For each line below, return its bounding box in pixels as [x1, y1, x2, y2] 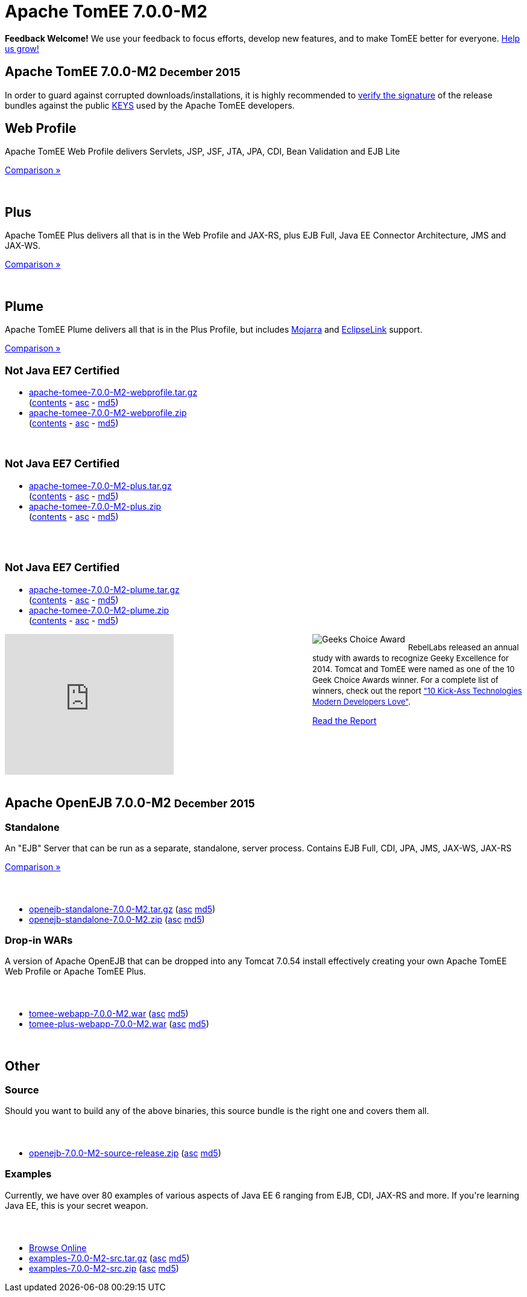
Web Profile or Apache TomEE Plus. [5, 966, 146, 977]
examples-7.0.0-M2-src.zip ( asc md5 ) [29, 1263, 179, 1273]
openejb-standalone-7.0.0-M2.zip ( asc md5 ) [29, 914, 205, 924]
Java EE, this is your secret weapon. [5, 1200, 148, 1211]
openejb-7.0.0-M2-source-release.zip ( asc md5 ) [29, 1148, 221, 1159]
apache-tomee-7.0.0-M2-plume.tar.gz [29, 584, 180, 595]
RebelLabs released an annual [408, 642, 519, 652]
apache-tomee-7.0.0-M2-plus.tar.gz [29, 480, 172, 491]
